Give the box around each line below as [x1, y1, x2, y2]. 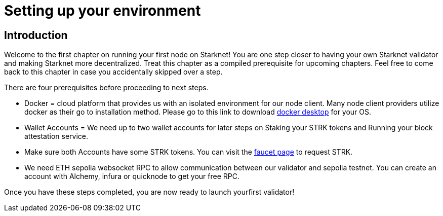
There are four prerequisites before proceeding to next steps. [4, 83, 209, 92]
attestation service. [24, 132, 89, 141]
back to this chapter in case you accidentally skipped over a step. [4, 67, 223, 77]
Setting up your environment [4, 2, 201, 19]
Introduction [4, 28, 68, 42]
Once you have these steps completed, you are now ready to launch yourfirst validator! [4, 188, 295, 197]
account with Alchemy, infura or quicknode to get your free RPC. [24, 172, 239, 181]
